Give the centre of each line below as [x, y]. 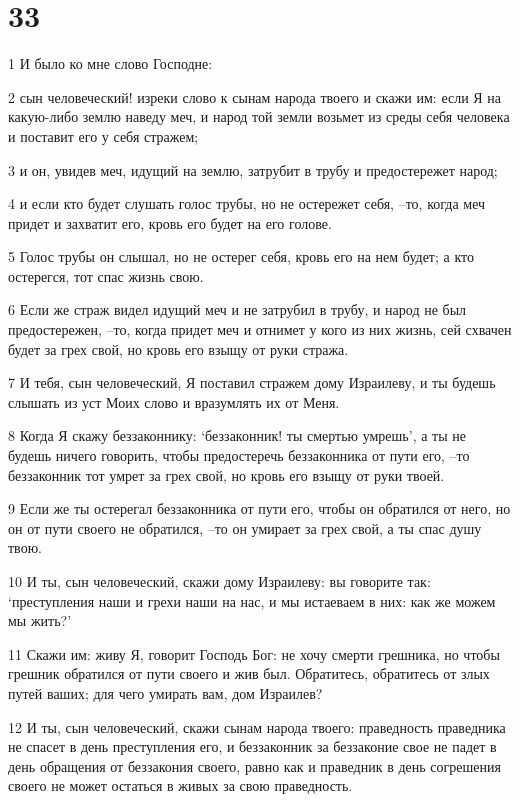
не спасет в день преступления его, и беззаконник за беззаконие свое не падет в [252, 746]
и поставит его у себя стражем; [103, 135]
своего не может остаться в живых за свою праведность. [180, 785]
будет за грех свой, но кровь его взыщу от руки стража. [178, 348]
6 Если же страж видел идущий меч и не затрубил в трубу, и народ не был [237, 309]
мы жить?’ [40, 620]
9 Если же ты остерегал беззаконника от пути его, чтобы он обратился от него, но [259, 508]
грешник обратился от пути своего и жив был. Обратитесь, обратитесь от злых [249, 673]
